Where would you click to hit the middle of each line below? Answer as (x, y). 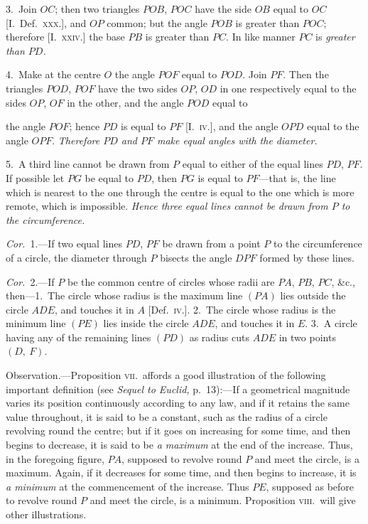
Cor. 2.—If (30, 281)
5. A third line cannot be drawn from (88, 164)
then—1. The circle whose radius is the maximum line (124, 295)
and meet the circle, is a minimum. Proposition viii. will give (223, 500)
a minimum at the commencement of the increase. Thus (128, 486)
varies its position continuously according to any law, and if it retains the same (178, 403)
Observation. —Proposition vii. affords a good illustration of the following (166, 375)
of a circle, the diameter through (76, 257)
